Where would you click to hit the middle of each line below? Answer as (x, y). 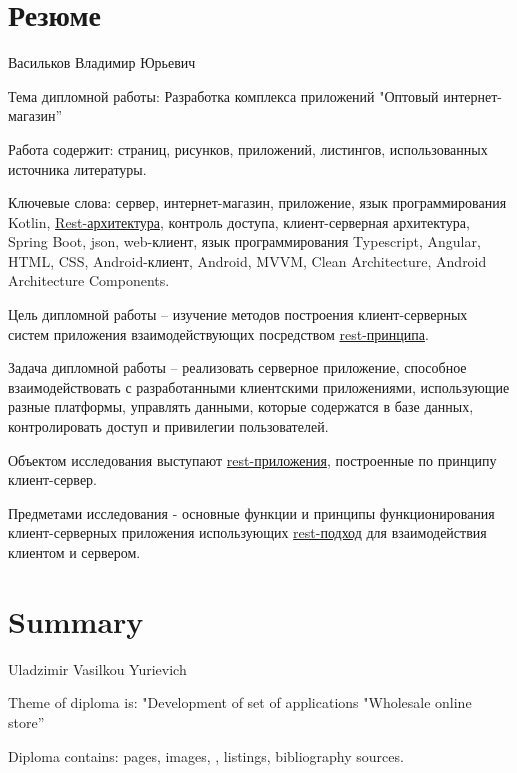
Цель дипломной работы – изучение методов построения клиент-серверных (238, 314)
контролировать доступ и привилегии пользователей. (168, 426)
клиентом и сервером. (74, 552)
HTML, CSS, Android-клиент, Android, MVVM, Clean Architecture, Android (247, 260)
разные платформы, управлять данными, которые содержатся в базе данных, (241, 406)
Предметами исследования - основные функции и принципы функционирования (251, 512)
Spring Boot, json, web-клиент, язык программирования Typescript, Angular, (244, 241)
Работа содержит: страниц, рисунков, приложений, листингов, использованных (248, 148)
